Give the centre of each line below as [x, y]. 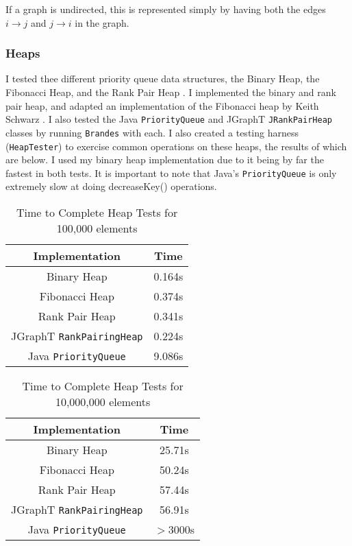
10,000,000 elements [103, 402]
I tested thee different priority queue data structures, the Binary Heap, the [163, 79]
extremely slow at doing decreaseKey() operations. [111, 186]
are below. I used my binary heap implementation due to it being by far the [165, 159]
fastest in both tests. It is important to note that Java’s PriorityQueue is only [171, 173]
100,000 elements [97, 228]
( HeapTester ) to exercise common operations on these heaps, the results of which [176, 146]
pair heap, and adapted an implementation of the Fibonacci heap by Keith [162, 105]
